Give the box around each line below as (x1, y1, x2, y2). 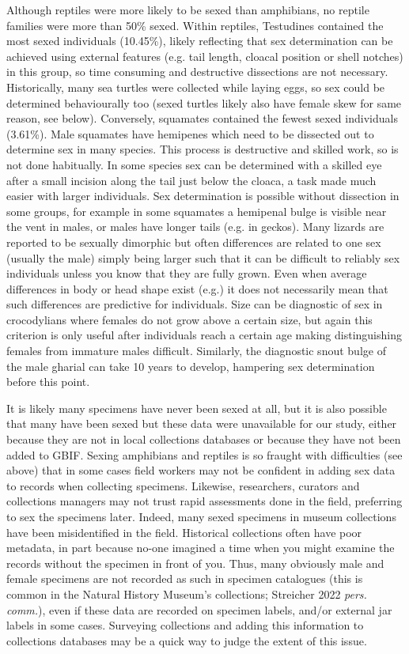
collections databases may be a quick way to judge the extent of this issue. (6, 632, 367, 648)
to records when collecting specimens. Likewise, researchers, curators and (6, 477, 360, 493)
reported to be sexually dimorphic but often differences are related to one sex (6, 233, 381, 250)
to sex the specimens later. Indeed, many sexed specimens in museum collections (6, 508, 396, 524)
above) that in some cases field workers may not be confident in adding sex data (6, 462, 396, 478)
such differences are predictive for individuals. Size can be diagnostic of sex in (6, 296, 383, 312)
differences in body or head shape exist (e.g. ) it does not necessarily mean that (6, 280, 388, 297)
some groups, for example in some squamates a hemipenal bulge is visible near (6, 202, 387, 219)
